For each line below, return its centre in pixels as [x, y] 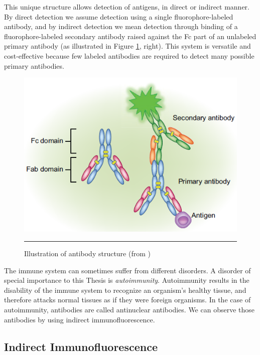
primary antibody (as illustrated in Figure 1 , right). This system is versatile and [127, 46]
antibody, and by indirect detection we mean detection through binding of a [121, 26]
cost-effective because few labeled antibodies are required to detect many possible [129, 55]
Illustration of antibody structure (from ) [87, 253]
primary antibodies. [34, 65]
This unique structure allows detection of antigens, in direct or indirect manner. [127, 7]
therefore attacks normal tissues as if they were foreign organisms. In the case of [127, 300]
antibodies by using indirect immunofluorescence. [80, 319]
